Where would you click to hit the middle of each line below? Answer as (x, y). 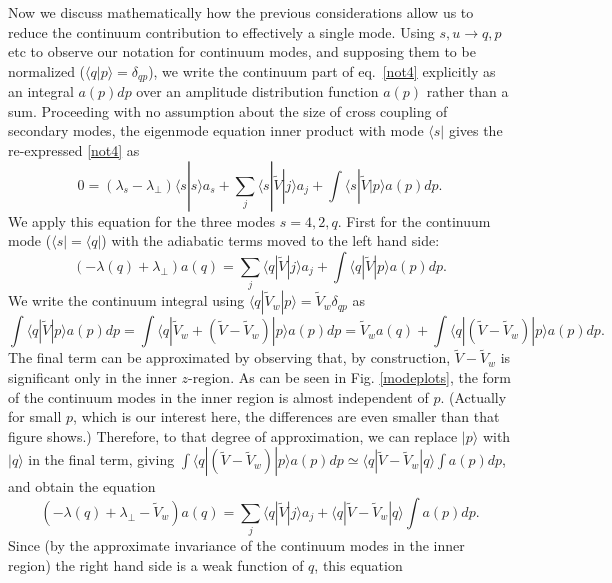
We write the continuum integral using (126, 300)
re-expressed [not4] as (74, 150)
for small (35, 416)
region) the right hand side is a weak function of (156, 564)
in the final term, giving (101, 459)
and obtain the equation (82, 486)
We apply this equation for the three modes (142, 220)
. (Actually (473, 396)
